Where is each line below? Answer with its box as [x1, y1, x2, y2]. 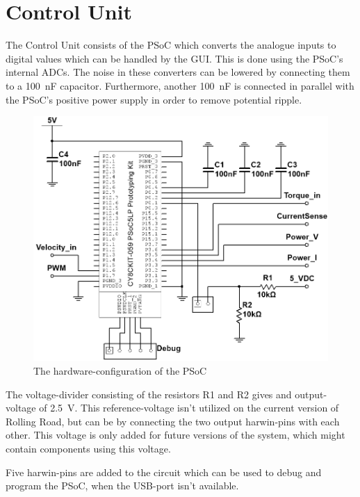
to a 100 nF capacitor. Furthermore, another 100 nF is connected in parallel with [6, 78, 354, 92]
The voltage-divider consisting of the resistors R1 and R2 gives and [6, 386, 292, 401]
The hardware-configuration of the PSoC [33, 363, 207, 377]
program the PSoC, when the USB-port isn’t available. [6, 478, 239, 493]
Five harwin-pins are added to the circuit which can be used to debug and [6, 464, 322, 479]
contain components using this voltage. [6, 441, 171, 455]
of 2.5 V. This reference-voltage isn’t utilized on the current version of [39, 400, 339, 415]
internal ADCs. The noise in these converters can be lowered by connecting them [6, 65, 350, 79]
